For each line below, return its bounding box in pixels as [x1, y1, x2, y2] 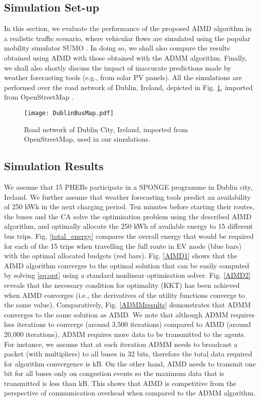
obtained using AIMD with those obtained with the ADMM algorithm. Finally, [4, 52, 247, 63]
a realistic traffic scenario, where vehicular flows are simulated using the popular [4, 33, 250, 43]
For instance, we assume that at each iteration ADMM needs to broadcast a [4, 338, 237, 349]
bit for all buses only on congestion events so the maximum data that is [4, 368, 224, 378]
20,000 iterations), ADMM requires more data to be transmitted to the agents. [4, 328, 246, 339]
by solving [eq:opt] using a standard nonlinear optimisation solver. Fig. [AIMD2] [4, 270, 251, 280]
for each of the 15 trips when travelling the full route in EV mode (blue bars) [4, 240, 241, 251]
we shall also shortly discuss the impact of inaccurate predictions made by [4, 62, 231, 73]
